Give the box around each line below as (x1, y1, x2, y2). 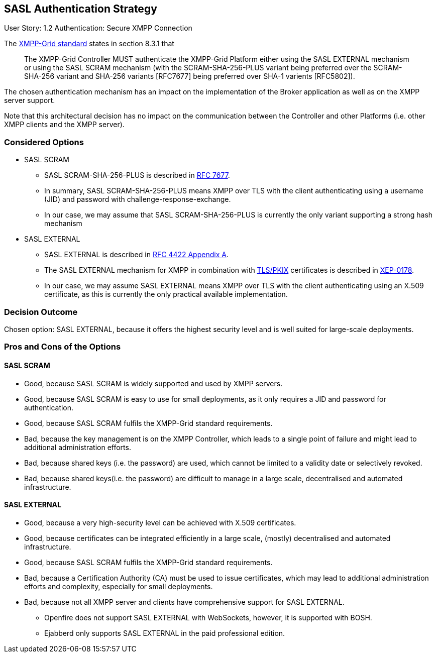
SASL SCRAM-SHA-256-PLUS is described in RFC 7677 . (44, 171, 230, 180)
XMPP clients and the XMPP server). (4, 120, 125, 129)
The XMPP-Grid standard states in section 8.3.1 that (4, 39, 174, 48)
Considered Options (4, 137, 84, 147)
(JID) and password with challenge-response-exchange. (44, 195, 231, 204)
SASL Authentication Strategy (4, 3, 157, 15)
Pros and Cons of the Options (4, 342, 121, 352)
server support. (4, 96, 55, 105)
